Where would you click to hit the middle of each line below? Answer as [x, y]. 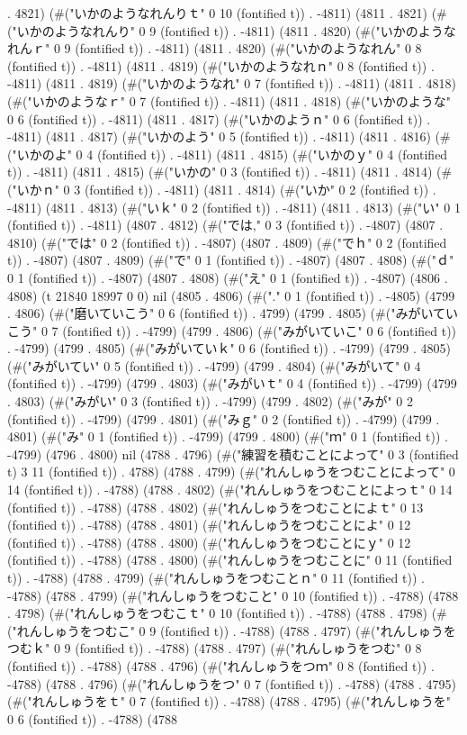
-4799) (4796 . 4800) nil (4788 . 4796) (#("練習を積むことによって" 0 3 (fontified [233, 454]
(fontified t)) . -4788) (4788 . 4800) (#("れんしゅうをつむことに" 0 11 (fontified [230, 560]
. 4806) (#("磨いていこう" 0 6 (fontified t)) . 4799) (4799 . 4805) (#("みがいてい [233, 313]
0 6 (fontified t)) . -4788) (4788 [92, 718]
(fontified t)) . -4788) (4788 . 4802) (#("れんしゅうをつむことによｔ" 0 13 [216, 507]
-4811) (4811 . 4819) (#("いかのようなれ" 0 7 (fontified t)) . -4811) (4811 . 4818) [232, 83]
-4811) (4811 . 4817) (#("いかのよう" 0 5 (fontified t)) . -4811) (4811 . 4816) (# [229, 136]
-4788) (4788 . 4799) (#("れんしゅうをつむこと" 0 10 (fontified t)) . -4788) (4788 [233, 595]
